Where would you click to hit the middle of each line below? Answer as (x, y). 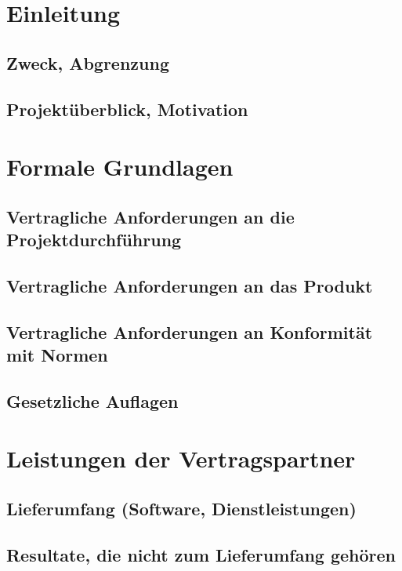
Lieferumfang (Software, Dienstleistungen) (181, 508)
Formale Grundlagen (120, 167)
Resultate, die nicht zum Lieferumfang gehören (201, 554)
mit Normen (57, 355)
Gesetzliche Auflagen (92, 400)
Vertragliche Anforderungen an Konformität (190, 331)
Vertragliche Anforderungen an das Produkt (190, 285)
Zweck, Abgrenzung (88, 62)
